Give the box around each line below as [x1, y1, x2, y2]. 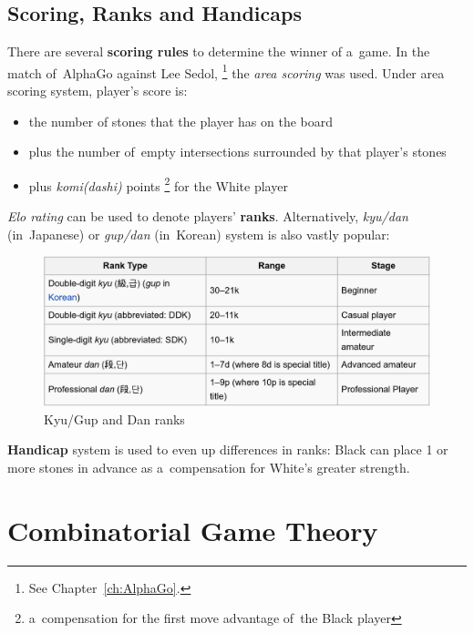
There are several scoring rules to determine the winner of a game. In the [7, 42, 430, 61]
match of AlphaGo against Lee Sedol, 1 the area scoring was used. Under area [7, 60, 445, 82]
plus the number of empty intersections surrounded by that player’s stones [28, 142, 447, 161]
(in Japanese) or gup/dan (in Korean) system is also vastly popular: [7, 224, 390, 243]
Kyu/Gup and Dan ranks [44, 409, 185, 428]
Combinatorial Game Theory [7, 511, 378, 548]
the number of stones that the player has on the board [28, 111, 334, 130]
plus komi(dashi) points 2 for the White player [28, 173, 288, 195]
